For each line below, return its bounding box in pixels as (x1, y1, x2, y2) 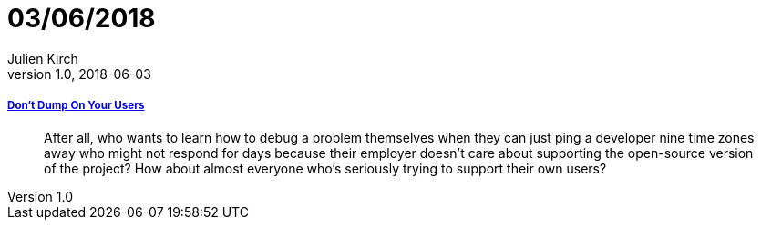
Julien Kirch (7, 50, 78, 66)
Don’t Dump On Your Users (7, 99, 145, 113)
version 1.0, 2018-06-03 (7, 65, 151, 82)
